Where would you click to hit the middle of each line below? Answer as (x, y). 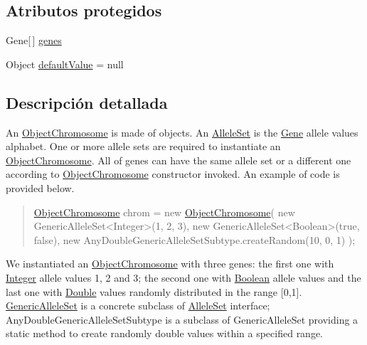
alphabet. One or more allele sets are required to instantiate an (143, 146)
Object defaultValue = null (65, 64)
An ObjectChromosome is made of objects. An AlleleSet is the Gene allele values (182, 132)
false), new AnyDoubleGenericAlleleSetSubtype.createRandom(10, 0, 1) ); (195, 239)
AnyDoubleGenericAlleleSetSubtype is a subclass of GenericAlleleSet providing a (182, 319)
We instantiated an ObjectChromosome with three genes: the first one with (170, 264)
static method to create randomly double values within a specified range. (165, 333)
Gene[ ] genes (34, 40)
